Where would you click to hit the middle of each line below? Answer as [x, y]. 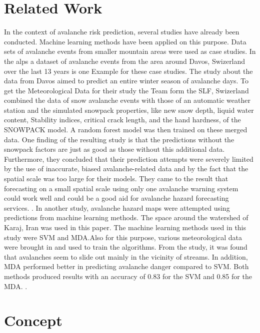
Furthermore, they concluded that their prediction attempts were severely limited [129, 159]
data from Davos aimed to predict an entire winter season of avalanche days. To [126, 81]
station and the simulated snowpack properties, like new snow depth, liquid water [129, 110]
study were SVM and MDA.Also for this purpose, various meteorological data [123, 237]
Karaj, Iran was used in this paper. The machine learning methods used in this [125, 227]
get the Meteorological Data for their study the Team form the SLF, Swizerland [126, 90]
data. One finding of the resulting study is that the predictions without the [119, 139]
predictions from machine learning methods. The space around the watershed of [126, 217]
